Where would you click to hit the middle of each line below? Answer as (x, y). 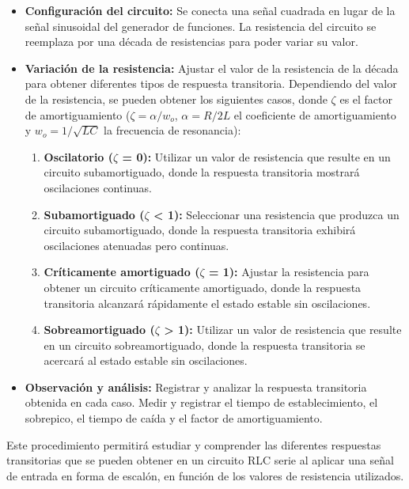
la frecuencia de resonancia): (172, 130)
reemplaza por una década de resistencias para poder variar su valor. (191, 42)
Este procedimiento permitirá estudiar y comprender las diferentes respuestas (194, 444)
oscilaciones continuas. (98, 187)
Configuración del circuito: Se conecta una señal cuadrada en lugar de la (210, 10)
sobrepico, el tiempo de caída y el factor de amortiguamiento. (174, 418)
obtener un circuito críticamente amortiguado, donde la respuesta (203, 287)
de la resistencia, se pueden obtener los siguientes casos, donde (176, 99)
